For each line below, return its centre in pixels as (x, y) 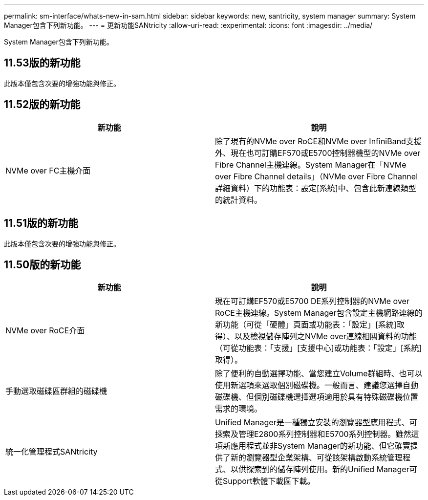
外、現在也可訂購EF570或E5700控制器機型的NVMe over (318, 153)
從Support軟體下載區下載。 (265, 481)
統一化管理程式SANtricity (52, 452)
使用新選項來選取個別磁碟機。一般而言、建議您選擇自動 (317, 385)
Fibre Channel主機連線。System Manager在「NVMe (311, 164)
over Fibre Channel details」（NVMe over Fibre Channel (317, 176)
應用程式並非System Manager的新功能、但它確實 (321, 446)
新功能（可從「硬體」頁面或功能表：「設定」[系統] (306, 325)
